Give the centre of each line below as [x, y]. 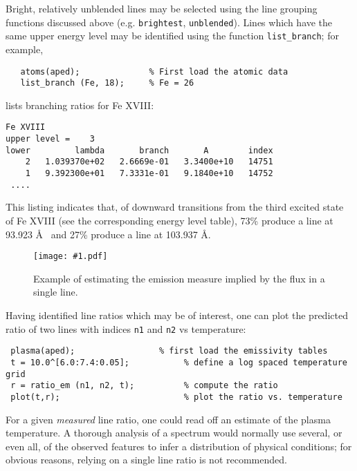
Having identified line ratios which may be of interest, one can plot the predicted [177, 315]
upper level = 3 [50, 139]
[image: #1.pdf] [71, 257]
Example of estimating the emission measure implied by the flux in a [179, 278]
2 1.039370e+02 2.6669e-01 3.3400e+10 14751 [149, 162]
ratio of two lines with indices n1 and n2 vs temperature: [126, 328]
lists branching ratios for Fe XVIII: [80, 105]
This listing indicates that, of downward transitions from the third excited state [175, 207]
